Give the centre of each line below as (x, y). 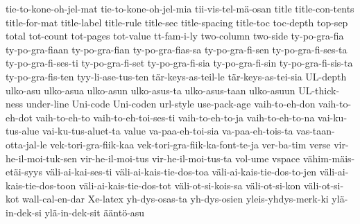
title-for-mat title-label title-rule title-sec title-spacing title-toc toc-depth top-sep (177, 22)
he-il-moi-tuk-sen (42, 158)
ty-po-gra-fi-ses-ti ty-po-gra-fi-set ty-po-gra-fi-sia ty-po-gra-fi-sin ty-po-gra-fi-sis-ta (179, 63)
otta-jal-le (26, 144)
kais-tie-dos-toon (41, 185)
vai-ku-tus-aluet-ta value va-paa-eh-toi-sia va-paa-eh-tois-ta (168, 131)
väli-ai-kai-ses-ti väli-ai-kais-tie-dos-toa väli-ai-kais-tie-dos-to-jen (181, 172)
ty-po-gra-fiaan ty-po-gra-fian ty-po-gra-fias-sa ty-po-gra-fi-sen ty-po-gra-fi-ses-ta (177, 49)
